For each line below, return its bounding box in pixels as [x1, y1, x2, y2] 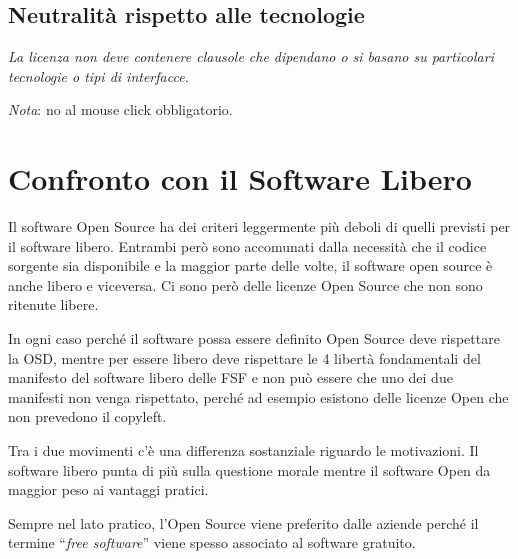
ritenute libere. [8, 294, 99, 315]
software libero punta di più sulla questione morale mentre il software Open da [8, 459, 491, 480]
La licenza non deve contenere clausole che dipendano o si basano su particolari [8, 46, 494, 67]
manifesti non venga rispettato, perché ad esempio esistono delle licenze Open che [8, 386, 509, 407]
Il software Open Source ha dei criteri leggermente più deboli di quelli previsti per [8, 216, 511, 237]
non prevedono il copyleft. [8, 406, 167, 427]
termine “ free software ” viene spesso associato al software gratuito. [8, 532, 416, 553]
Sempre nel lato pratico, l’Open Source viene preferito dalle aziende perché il [8, 512, 479, 533]
